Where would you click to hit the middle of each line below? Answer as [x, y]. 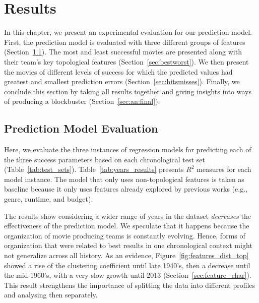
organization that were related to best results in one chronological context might [128, 245]
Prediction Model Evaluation [81, 128]
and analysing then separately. [51, 295]
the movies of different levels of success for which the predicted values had [118, 71]
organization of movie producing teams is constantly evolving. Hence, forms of [125, 235]
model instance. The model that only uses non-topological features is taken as [124, 179]
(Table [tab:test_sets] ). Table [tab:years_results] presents [94, 169]
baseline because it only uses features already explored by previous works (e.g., [126, 189]
